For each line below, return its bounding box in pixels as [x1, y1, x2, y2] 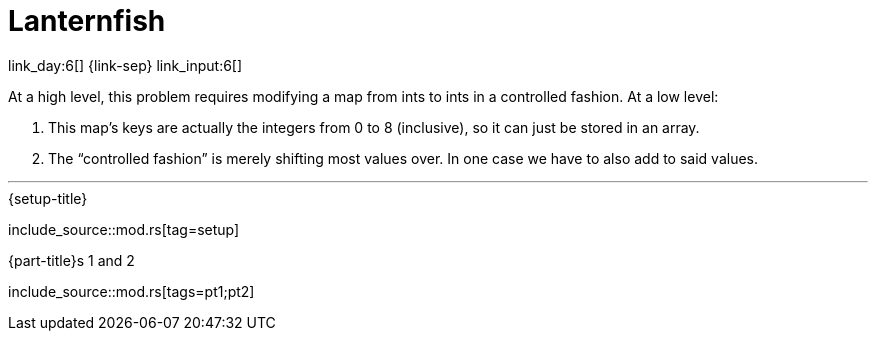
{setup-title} [8, 189, 88, 207]
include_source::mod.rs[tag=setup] [8, 220, 240, 238]
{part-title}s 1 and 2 [8, 251, 135, 269]
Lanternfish [8, 4, 166, 38]
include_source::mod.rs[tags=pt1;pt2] [8, 282, 255, 300]
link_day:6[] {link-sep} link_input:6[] [8, 56, 243, 74]
